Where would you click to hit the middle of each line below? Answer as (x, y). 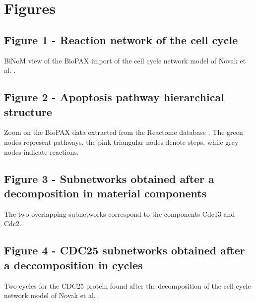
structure (28, 111)
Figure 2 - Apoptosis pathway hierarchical (114, 97)
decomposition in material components (105, 193)
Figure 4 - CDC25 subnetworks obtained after (125, 250)
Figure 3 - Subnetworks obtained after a (109, 178)
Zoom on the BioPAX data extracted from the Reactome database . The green (124, 132)
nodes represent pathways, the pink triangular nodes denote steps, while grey (121, 142)
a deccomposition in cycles (73, 265)
